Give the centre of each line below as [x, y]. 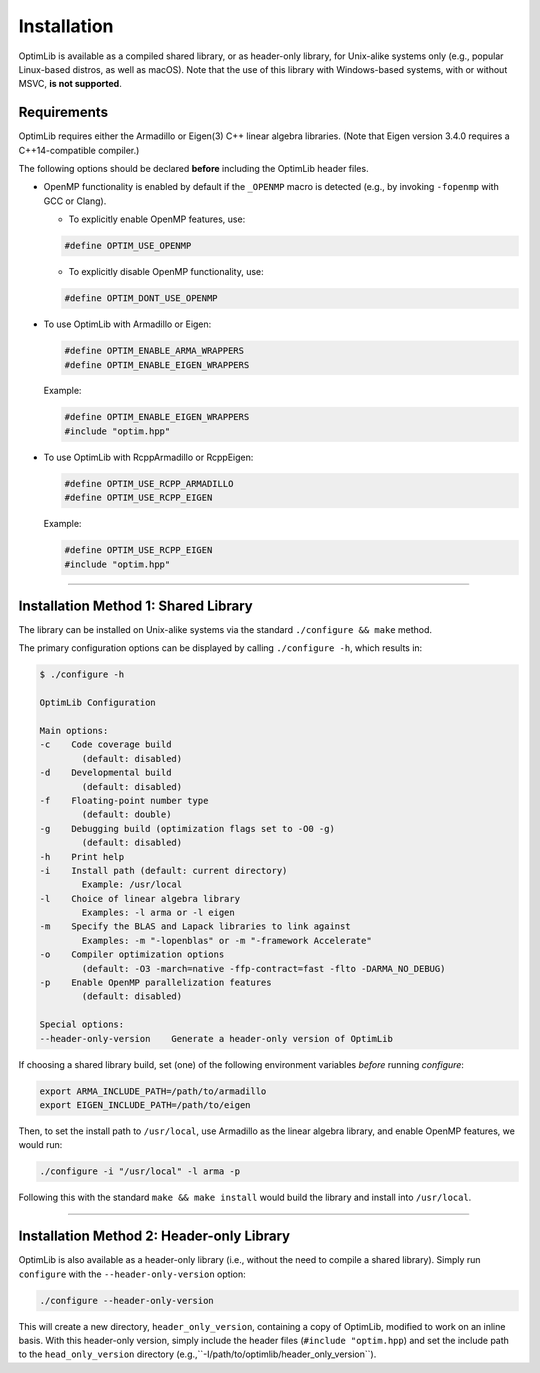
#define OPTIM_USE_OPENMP [128, 246]
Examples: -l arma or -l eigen [158, 913]
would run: [40, 1145]
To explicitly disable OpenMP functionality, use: [166, 272]
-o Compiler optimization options [132, 954]
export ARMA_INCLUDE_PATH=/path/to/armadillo [153, 1091]
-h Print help [82, 856]
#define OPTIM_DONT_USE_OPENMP [141, 298]
